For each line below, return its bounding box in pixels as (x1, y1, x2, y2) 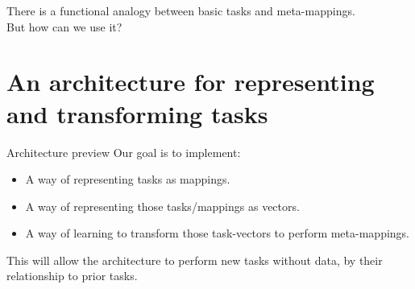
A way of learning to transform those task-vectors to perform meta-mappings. (25, 225, 410, 242)
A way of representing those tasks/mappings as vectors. (25, 197, 300, 214)
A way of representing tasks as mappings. (25, 171, 230, 188)
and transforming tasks (6, 97, 268, 130)
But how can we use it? (6, 18, 122, 35)
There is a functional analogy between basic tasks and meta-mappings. (6, 2, 355, 19)
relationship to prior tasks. (6, 267, 138, 284)
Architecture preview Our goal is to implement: (6, 143, 241, 160)
